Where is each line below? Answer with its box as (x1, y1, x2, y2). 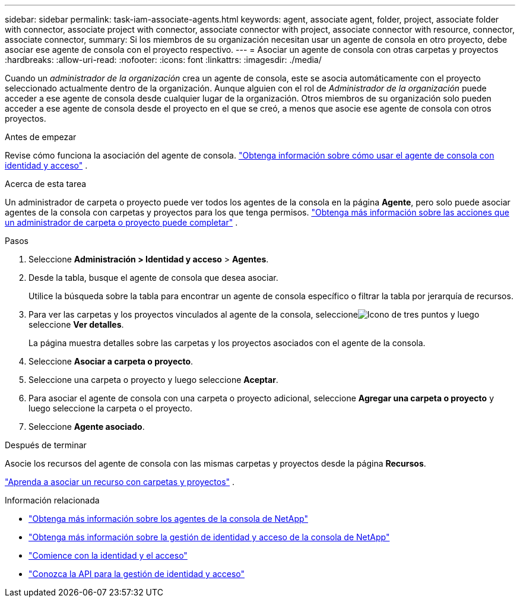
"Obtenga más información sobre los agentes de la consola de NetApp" (28, 514, 308, 524)
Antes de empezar (5, 132, 77, 142)
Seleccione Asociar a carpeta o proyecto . (28, 356, 194, 366)
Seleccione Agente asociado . (28, 422, 145, 432)
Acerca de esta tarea (5, 179, 87, 189)
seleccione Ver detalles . (28, 319, 124, 329)
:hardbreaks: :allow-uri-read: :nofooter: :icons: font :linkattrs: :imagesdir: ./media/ (5, 55, 322, 65)
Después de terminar (5, 440, 87, 450)
